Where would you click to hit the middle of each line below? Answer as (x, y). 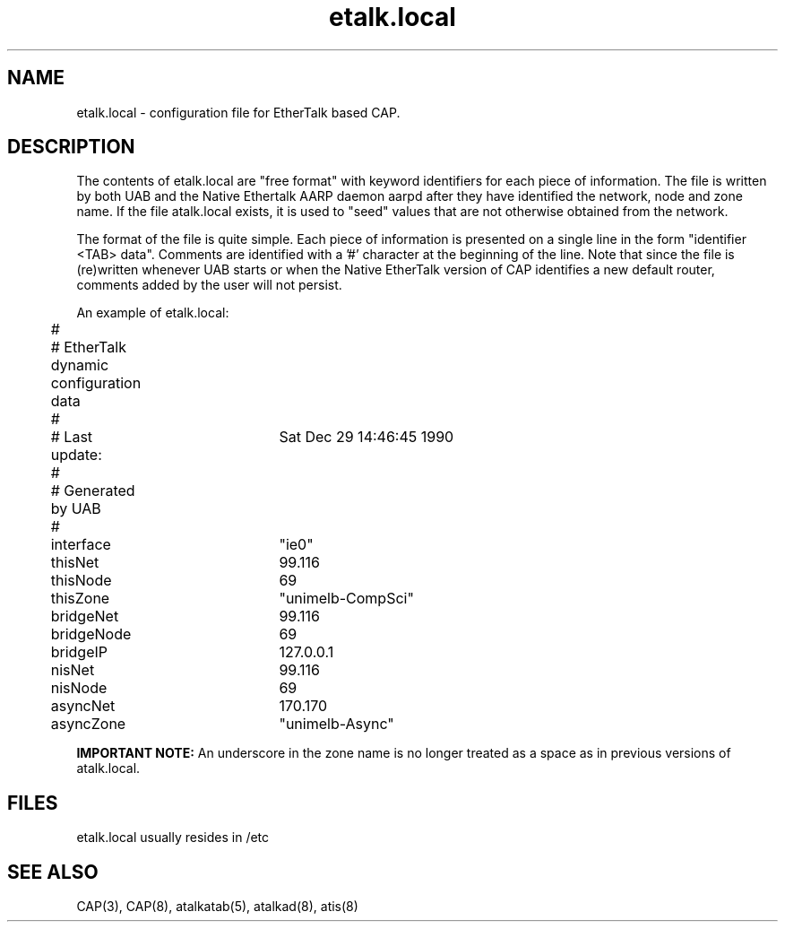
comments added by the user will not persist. (209, 285)
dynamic (80, 365)
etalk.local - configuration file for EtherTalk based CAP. (238, 112)
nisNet (73, 670)
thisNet (75, 563)
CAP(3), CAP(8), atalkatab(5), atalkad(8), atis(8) (217, 907)
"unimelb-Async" (336, 724)
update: (76, 455)
